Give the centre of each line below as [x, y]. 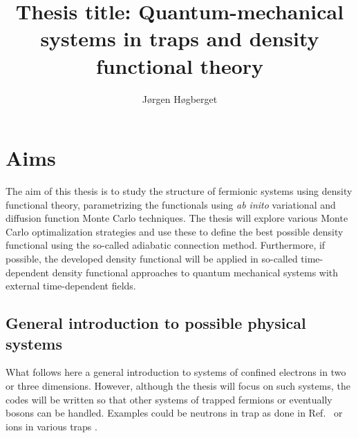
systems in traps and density [180, 38]
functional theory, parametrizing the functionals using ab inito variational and [171, 204]
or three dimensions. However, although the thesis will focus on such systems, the [178, 385]
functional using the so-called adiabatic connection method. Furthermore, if [166, 245]
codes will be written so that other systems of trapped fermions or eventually [169, 399]
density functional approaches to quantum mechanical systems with [195, 272]
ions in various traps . [51, 426]
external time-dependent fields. [71, 286]
